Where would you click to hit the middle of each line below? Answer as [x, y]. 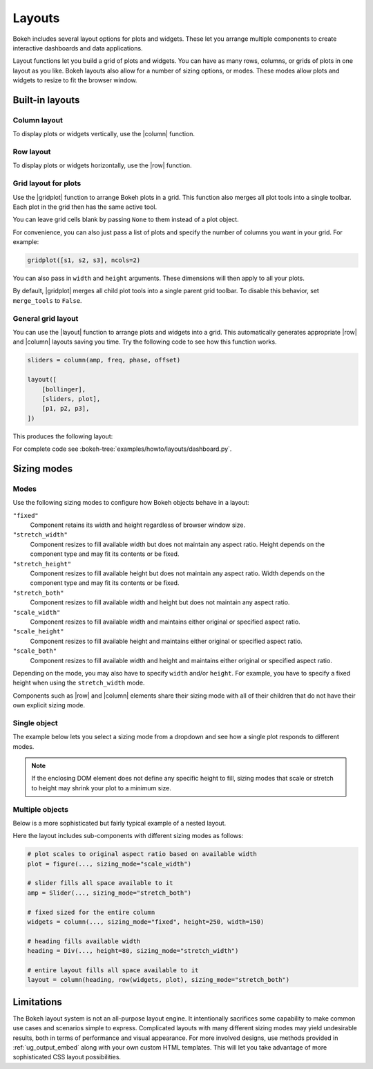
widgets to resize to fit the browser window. [75, 80]
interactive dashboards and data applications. [78, 48]
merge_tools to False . [47, 300]
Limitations [37, 1002]
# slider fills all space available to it [100, 883]
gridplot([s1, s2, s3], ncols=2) [84, 260]
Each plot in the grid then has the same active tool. [85, 207]
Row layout [32, 152]
